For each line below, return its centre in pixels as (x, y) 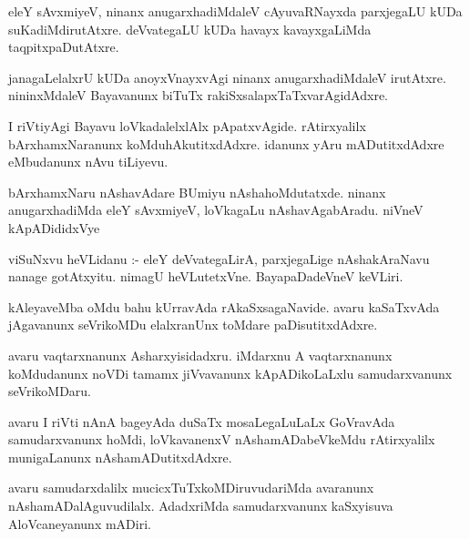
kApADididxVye (54, 227)
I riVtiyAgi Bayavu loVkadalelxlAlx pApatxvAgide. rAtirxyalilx (187, 125)
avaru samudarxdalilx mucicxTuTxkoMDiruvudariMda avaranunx (191, 488)
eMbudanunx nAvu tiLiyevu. (88, 162)
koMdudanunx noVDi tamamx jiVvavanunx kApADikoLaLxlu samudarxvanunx (230, 373)
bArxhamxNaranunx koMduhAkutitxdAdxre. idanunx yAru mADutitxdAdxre (226, 143)
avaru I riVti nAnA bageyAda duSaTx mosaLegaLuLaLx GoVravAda (202, 421)
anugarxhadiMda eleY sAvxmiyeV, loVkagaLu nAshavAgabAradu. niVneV (216, 210)
